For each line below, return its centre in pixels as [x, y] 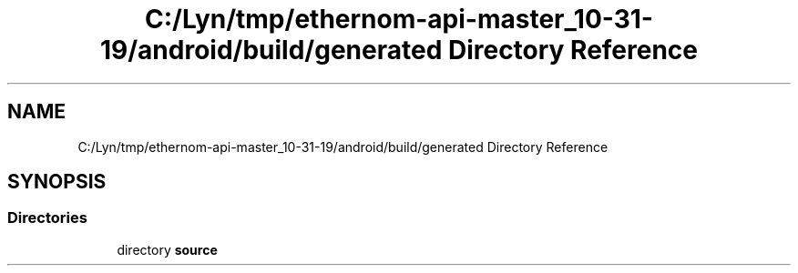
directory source [167, 249]
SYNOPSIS [57, 182]
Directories [47, 218]
